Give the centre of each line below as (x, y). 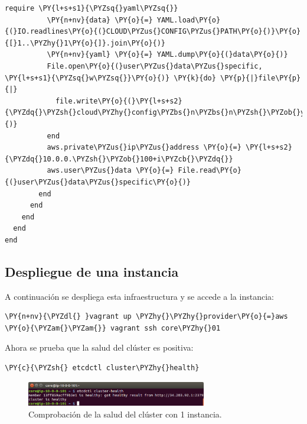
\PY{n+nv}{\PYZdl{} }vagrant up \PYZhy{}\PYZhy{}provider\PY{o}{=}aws (146, 317)
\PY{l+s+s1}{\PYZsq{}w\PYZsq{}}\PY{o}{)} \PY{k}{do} (110, 78)
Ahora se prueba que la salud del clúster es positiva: (99, 347)
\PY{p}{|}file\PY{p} (261, 78)
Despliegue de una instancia (92, 271)
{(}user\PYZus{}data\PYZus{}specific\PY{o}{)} (98, 182)
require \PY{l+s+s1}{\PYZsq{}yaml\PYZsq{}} (92, 8)
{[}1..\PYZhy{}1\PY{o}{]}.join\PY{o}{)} (85, 43)
